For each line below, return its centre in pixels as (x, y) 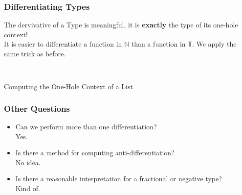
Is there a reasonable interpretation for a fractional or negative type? (119, 179)
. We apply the (214, 44)
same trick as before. (35, 53)
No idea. (28, 162)
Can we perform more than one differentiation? (86, 126)
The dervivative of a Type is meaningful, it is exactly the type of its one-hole (121, 25)
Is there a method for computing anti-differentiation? (95, 153)
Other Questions (37, 108)
